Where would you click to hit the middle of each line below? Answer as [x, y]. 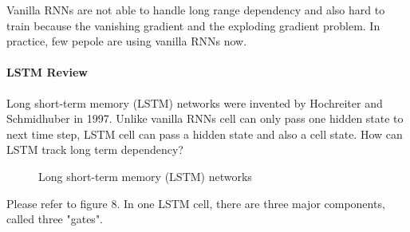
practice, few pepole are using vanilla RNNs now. [127, 41]
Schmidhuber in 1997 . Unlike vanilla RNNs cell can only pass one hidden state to [205, 118]
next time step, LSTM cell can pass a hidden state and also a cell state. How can [205, 134]
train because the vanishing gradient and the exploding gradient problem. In [193, 25]
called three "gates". [55, 219]
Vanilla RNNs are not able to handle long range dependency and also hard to [196, 10]
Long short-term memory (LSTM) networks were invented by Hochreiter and [195, 102]
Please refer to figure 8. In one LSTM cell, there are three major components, [196, 203]
